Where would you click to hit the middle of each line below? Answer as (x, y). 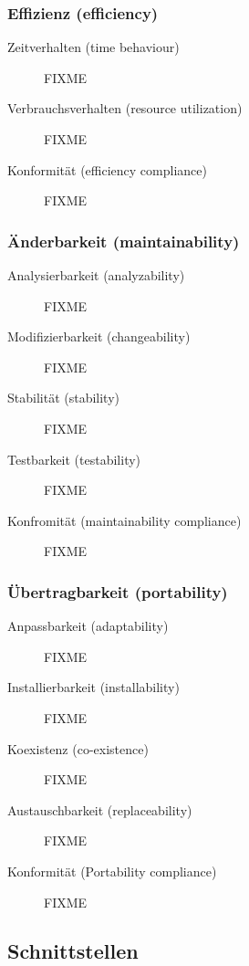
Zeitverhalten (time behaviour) (93, 47)
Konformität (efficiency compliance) (107, 169)
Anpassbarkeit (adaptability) (88, 626)
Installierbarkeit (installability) (93, 687)
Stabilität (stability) (64, 398)
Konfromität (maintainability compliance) (124, 520)
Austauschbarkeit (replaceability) (100, 809)
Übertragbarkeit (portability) (118, 591)
